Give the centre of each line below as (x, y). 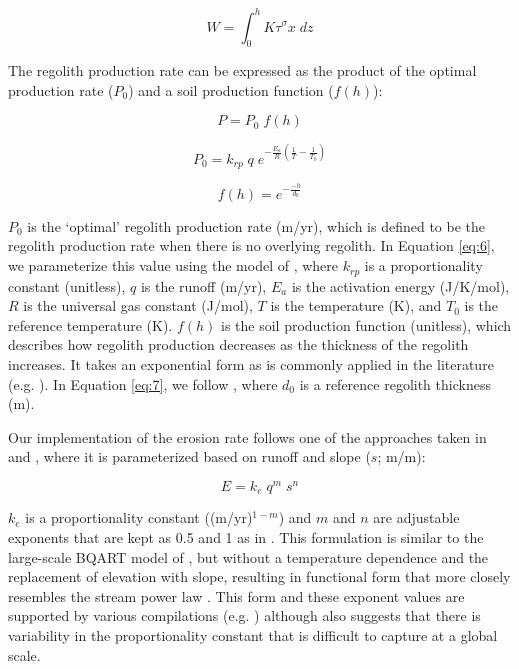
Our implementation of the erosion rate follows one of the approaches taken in (247, 436)
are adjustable (416, 517)
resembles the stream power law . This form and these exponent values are (236, 595)
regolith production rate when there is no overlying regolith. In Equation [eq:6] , (251, 245)
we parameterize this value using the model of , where (173, 265)
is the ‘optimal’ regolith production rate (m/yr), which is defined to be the (256, 225)
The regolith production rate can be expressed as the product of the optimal (242, 70)
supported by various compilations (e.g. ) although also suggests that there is (244, 615)
